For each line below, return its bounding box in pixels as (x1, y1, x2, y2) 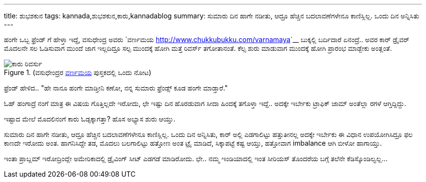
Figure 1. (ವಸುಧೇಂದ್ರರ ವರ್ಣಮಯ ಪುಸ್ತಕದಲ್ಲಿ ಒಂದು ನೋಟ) (4, 68, 152, 76)
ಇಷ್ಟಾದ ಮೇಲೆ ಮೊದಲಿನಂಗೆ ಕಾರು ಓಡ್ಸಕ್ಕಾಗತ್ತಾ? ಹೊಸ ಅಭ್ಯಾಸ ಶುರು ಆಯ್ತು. (4, 115, 176, 123)
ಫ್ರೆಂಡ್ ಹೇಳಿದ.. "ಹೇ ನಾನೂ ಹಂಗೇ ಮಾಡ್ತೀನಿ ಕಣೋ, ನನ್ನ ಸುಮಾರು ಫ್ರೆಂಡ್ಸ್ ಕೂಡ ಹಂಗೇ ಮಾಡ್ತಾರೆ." (4, 84, 228, 92)
